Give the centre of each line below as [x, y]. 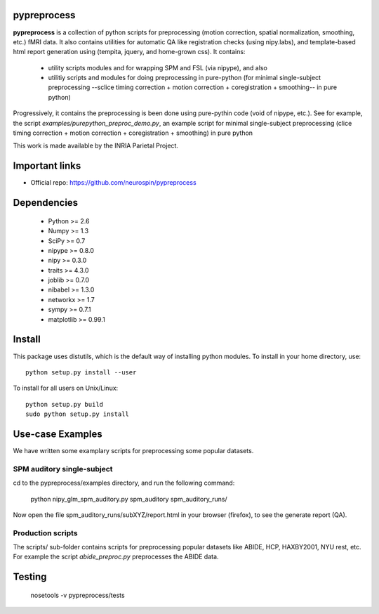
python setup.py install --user [81, 372]
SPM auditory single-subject [63, 469]
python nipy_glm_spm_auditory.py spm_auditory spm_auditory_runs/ [129, 499]
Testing [30, 577]
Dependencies [46, 203]
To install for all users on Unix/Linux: [66, 388]
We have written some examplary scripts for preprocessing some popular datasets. [133, 451]
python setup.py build [65, 404]
